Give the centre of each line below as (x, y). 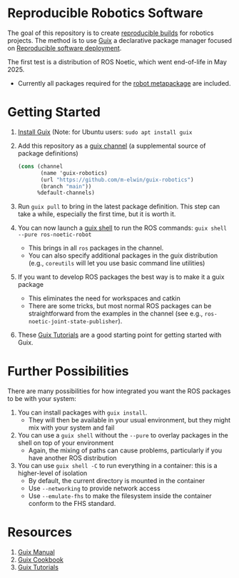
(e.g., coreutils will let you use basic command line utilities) (117, 263)
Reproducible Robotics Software (105, 13)
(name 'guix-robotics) (74, 173)
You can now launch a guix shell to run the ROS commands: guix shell (122, 228)
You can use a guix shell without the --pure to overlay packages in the (123, 435)
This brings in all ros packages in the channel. (96, 248)
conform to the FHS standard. (72, 504)
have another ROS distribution (72, 458)
